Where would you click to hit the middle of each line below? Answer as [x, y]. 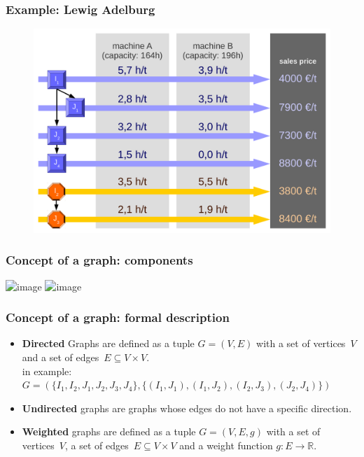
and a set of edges [61, 357]
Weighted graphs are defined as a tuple [109, 431]
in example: [47, 371]
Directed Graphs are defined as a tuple [108, 343]
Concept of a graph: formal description [118, 317]
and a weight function [226, 445]
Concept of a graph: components [99, 260]
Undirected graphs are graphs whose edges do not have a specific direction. [187, 408]
